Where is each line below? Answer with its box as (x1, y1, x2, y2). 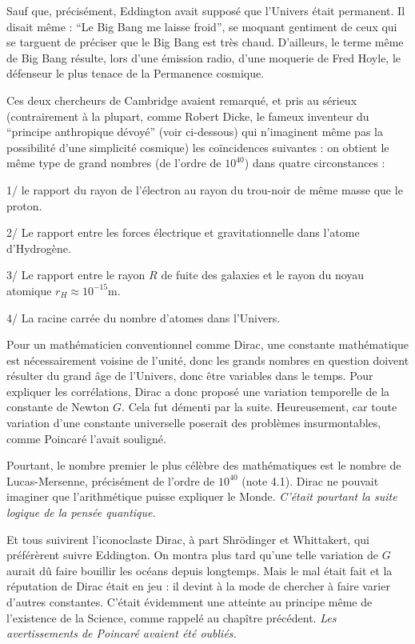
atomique (6, 282, 52, 298)
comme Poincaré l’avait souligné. (6, 430, 166, 446)
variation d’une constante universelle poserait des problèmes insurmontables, (6, 414, 381, 431)
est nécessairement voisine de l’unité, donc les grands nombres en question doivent (6, 351, 409, 368)
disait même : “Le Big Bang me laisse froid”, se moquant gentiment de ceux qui (6, 18, 397, 34)
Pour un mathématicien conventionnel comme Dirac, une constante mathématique (6, 336, 409, 353)
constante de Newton (6, 398, 110, 415)
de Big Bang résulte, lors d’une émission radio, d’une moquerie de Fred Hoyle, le (6, 49, 401, 66)
